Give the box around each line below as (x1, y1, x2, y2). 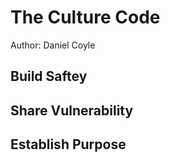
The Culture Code (10, 6, 161, 29)
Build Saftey (10, 68, 88, 85)
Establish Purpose (10, 136, 127, 153)
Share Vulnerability (10, 102, 134, 119)
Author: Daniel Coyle (10, 39, 96, 51)
